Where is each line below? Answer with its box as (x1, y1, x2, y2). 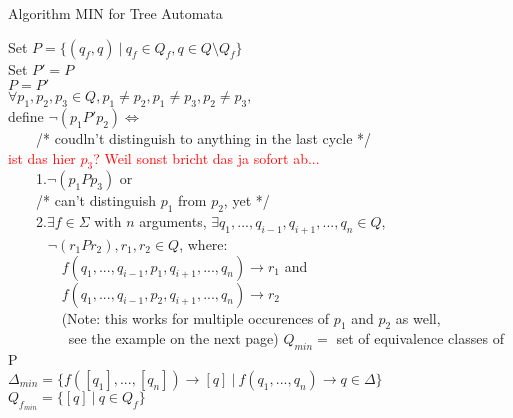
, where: (179, 233, 228, 254)
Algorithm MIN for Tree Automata (8, 3, 223, 23)
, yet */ (223, 190, 270, 211)
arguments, (139, 211, 207, 232)
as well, (395, 307, 441, 328)
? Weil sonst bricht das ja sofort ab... (93, 147, 320, 168)
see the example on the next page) (68, 328, 279, 349)
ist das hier (8, 147, 76, 168)
